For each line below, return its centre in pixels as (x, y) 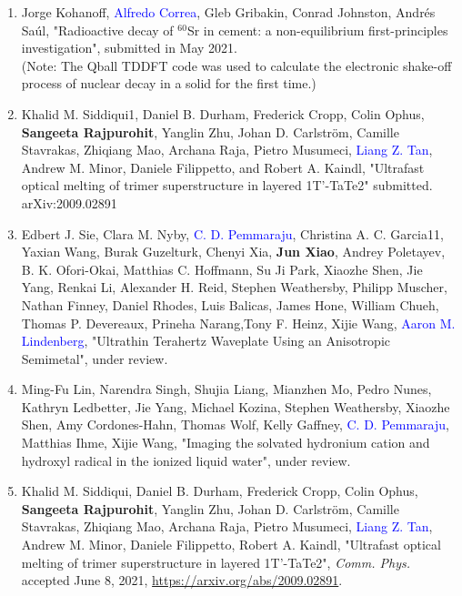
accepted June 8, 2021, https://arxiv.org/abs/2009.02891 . (182, 580)
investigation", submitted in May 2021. (129, 48)
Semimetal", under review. (95, 358)
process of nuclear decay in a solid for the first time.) (169, 83)
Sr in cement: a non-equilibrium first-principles (317, 30)
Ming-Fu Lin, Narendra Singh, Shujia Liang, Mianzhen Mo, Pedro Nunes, (226, 389)
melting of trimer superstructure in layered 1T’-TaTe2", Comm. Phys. (216, 562)
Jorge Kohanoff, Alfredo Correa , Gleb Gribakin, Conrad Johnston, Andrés (228, 12)
